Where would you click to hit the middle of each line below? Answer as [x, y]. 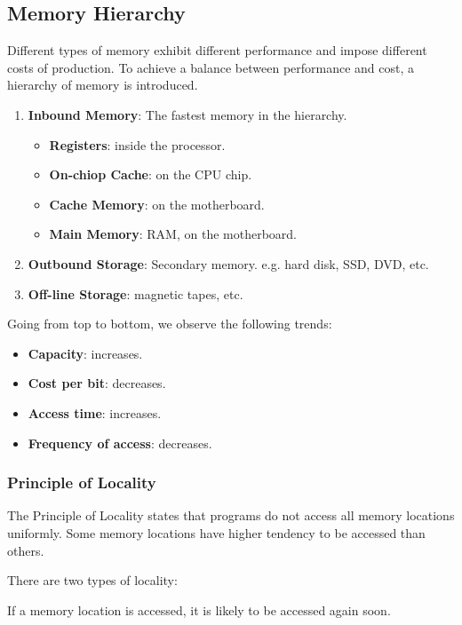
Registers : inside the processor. [137, 144]
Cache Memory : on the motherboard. [157, 204]
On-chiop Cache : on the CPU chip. [151, 174]
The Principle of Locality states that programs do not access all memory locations [231, 515]
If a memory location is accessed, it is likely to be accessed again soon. [199, 609]
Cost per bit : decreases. [97, 383]
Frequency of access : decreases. [120, 443]
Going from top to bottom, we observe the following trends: [170, 324]
